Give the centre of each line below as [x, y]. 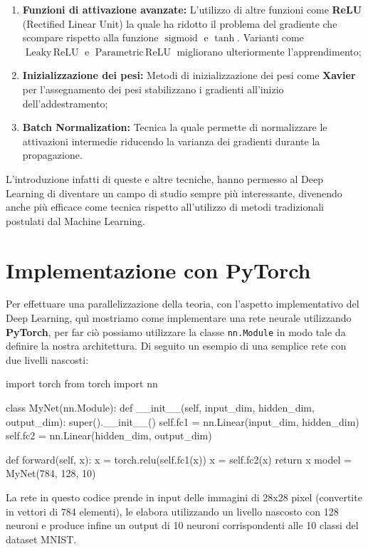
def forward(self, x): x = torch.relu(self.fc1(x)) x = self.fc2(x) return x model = [179, 459]
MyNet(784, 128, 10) [51, 473]
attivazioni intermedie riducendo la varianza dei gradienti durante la [171, 141]
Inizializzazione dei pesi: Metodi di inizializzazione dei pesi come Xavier [189, 75]
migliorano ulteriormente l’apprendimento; [269, 51]
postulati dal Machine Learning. [75, 220]
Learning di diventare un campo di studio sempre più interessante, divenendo [174, 193]
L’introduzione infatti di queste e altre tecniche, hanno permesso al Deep [165, 178]
